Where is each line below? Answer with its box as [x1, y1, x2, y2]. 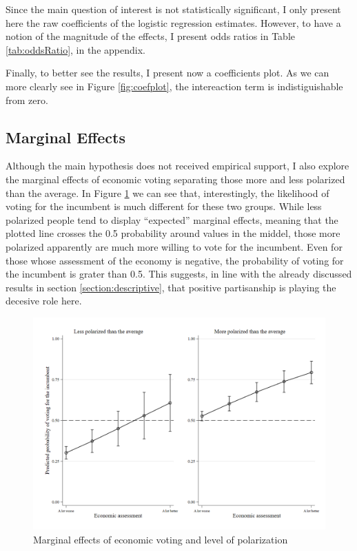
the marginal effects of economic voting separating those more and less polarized [6, 171, 345, 186]
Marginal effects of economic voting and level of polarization [33, 532, 288, 546]
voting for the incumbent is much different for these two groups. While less [6, 199, 322, 214]
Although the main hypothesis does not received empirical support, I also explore [6, 158, 349, 173]
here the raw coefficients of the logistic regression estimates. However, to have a [6, 15, 341, 30]
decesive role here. [6, 293, 82, 308]
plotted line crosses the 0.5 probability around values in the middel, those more [6, 226, 340, 240]
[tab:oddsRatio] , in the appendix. [6, 42, 145, 56]
